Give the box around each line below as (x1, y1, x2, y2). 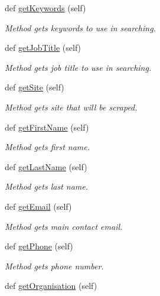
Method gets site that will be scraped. (5, 100, 138, 113)
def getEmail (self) (5, 200, 72, 212)
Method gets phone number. (5, 259, 104, 272)
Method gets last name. (5, 180, 89, 193)
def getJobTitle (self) (5, 41, 81, 54)
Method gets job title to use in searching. (5, 61, 152, 73)
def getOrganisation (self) (5, 279, 97, 292)
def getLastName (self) (5, 160, 87, 173)
